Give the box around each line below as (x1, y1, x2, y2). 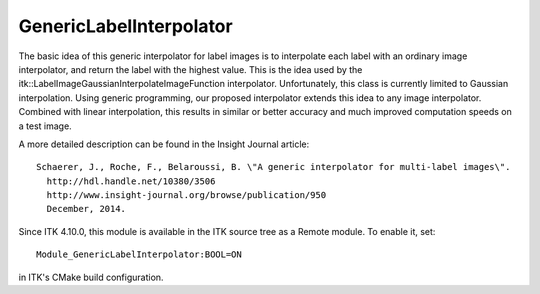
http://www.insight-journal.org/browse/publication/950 (46, 190, 327, 201)
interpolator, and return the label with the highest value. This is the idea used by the (18, 63, 363, 75)
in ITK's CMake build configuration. (18, 271, 164, 283)
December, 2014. (46, 203, 127, 215)
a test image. (18, 120, 72, 132)
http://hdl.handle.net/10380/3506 (46, 175, 216, 187)
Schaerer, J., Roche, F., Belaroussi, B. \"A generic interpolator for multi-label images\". (36, 161, 511, 173)
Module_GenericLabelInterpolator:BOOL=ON (36, 249, 242, 260)
